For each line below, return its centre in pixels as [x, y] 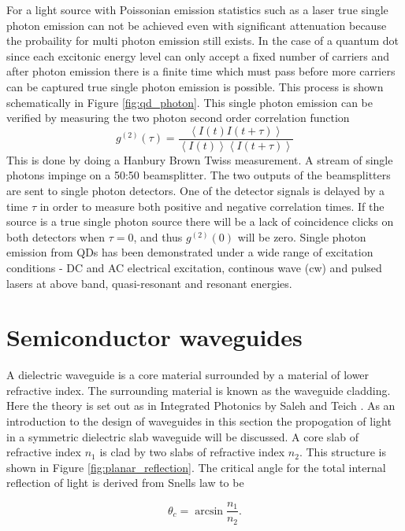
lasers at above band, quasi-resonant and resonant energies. [149, 283]
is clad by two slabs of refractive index [192, 452]
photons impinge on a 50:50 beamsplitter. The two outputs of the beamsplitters [199, 175]
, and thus [158, 236]
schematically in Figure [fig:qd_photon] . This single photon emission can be [189, 102]
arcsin [209, 511]
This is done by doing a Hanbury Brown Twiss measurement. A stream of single [200, 159]
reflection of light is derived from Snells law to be [125, 483]
